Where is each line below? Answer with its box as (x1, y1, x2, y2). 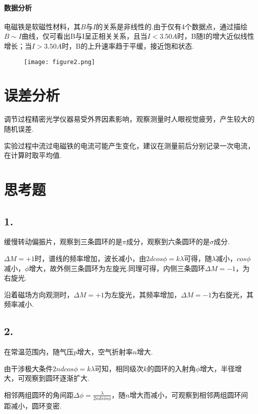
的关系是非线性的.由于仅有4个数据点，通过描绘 (95, 21, 248, 31)
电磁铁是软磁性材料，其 (4, 21, 81, 31)
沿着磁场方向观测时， (4, 289, 74, 299)
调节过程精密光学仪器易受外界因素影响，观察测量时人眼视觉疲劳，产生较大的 (4, 114, 255, 124)
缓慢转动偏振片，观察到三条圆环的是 (4, 236, 122, 247)
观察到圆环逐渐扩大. (24, 373, 89, 383)
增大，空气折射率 (77, 346, 133, 357)
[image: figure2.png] (24, 58, 95, 66)
